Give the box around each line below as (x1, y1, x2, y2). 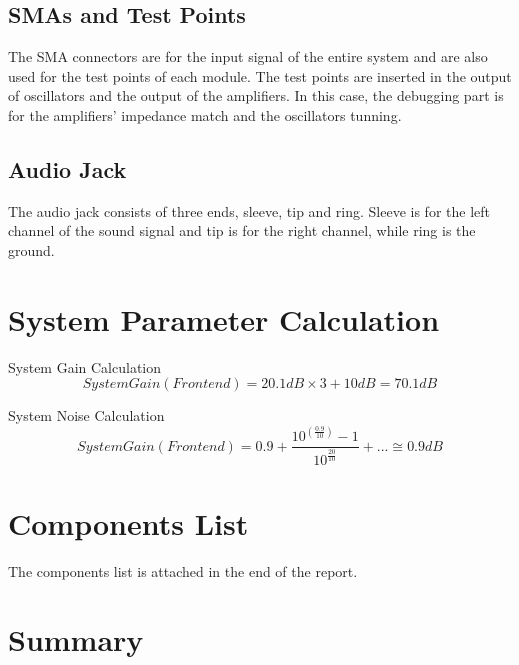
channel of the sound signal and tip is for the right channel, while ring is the (8, 220, 476, 241)
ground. (8, 239, 55, 260)
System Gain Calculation (8, 356, 162, 377)
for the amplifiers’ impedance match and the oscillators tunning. (8, 104, 402, 125)
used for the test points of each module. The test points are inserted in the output (8, 65, 512, 86)
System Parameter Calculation (8, 298, 440, 339)
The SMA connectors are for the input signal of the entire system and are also (8, 46, 488, 67)
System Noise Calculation (8, 405, 165, 426)
